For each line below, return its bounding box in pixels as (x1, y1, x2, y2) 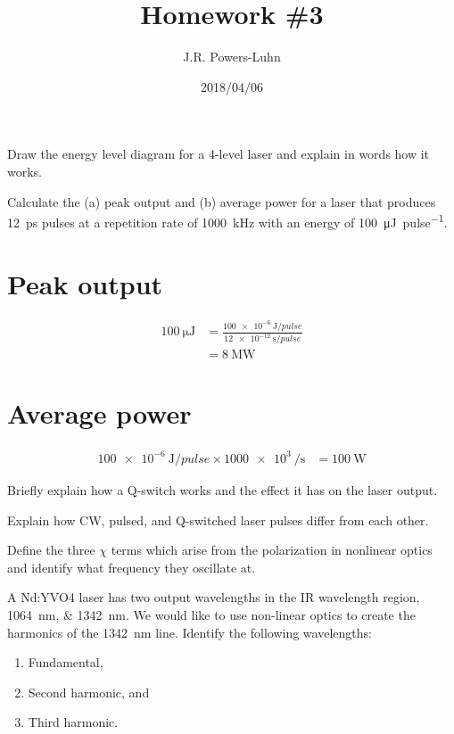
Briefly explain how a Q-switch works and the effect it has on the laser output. (7, 480, 438, 499)
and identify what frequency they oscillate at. (7, 557, 256, 576)
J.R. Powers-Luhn (183, 47, 281, 66)
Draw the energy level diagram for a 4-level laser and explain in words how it (7, 144, 430, 163)
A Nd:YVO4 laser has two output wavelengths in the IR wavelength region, (7, 588, 420, 606)
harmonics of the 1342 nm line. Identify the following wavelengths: (7, 623, 372, 641)
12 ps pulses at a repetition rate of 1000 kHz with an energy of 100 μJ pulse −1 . (7, 210, 448, 231)
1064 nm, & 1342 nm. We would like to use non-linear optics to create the (7, 605, 416, 623)
